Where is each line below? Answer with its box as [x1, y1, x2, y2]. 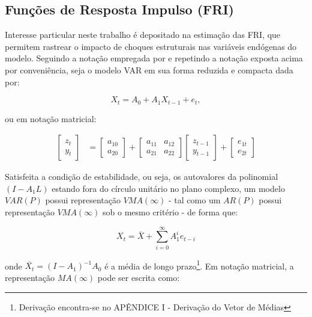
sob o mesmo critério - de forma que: [103, 206, 238, 218]
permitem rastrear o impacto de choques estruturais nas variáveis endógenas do [5, 40, 297, 52]
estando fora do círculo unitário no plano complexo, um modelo [52, 182, 285, 194]
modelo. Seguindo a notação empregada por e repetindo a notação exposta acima [5, 52, 303, 64]
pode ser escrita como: [97, 271, 180, 283]
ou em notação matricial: [5, 112, 97, 125]
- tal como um [169, 194, 221, 206]
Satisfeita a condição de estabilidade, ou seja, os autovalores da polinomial [5, 170, 278, 183]
